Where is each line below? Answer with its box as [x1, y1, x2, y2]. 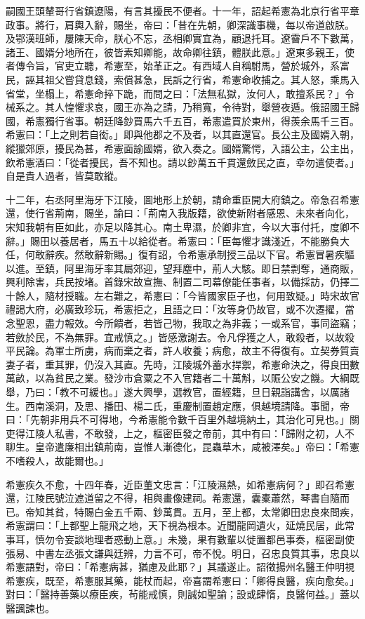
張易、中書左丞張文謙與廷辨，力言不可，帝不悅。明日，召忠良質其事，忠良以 [6, 545, 359, 560]
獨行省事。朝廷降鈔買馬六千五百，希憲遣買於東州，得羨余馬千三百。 [44, 113, 359, 128]
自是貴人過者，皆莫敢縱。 [6, 168, 124, 183]
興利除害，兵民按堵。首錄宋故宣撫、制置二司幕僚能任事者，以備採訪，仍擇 [6, 274, 350, 289]
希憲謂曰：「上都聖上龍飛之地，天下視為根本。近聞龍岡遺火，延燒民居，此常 [6, 518, 354, 533]
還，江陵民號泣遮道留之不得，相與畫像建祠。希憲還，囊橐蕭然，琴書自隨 [6, 491, 340, 505]
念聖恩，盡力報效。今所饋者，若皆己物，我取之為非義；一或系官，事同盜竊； [6, 316, 359, 331]
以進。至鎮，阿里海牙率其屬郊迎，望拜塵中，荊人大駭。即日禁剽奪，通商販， [6, 260, 359, 275]
